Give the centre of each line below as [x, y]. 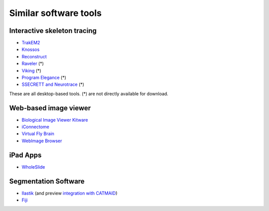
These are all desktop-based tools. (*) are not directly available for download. [89, 94]
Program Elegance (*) [44, 78]
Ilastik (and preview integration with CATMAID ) [69, 193]
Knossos [31, 49]
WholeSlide [33, 167]
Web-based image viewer [50, 108]
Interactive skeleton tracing [53, 31]
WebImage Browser [42, 141]
